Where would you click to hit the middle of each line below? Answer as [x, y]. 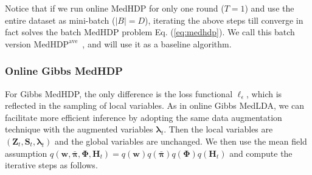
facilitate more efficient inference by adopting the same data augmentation [144, 117]
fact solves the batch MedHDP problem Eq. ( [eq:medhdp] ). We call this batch [150, 32]
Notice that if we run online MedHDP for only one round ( [115, 8]
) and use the [269, 8]
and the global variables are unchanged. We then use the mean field [181, 141]
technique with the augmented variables [79, 129]
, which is [264, 93]
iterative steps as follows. [51, 165]
